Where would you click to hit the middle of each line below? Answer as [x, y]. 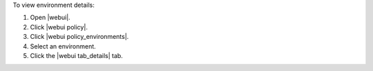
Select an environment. [63, 46]
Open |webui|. [50, 18]
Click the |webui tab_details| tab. [77, 55]
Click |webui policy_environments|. [79, 37]
